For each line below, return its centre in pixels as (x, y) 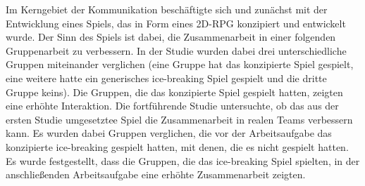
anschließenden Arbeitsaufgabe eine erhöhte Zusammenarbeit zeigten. (156, 174)
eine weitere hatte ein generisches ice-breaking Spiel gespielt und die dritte (166, 78)
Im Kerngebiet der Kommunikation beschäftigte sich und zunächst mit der (167, 9)
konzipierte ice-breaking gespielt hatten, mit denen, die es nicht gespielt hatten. (177, 146)
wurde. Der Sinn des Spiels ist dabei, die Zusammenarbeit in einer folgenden (171, 37)
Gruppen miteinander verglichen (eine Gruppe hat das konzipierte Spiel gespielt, (180, 64)
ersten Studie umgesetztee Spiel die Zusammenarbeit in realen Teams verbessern (179, 119)
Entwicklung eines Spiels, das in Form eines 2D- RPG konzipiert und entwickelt (176, 23)
